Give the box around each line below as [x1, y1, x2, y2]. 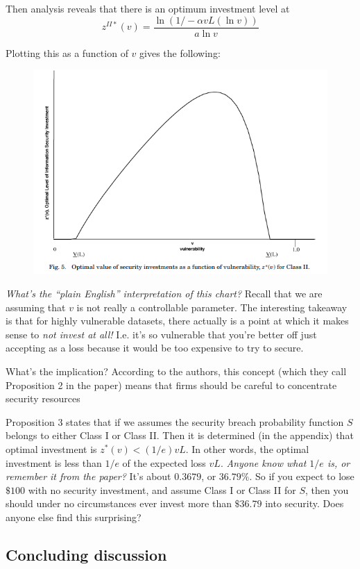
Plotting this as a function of [6, 45, 128, 60]
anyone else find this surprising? [6, 509, 142, 524]
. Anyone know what [220, 455, 307, 470]
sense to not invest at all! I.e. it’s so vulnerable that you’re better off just [6, 327, 317, 341]
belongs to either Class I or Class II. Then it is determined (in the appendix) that [6, 428, 354, 443]
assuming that [6, 299, 66, 314]
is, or [327, 455, 350, 470]
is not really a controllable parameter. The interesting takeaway [76, 299, 348, 314]
